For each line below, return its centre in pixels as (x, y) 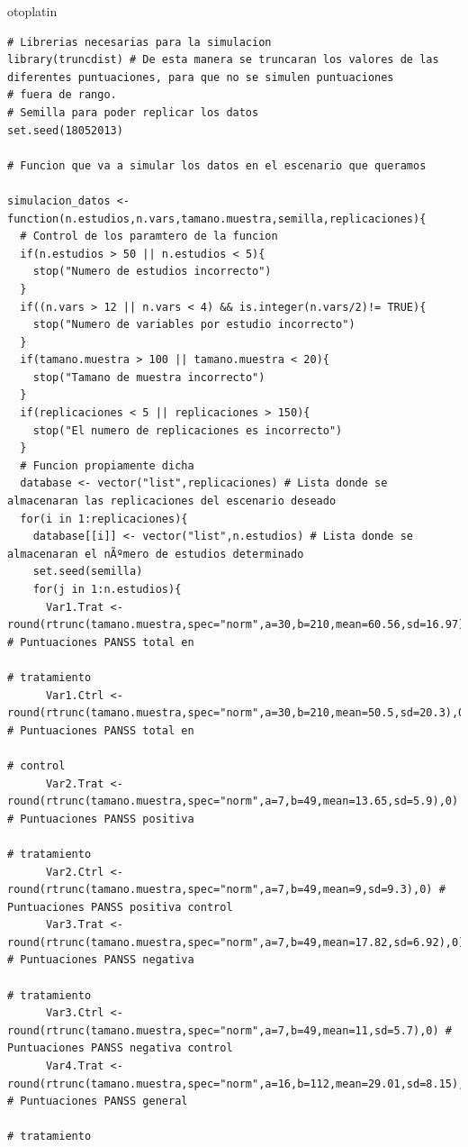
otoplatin (32, 11)
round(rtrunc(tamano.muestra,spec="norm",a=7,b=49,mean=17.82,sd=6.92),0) (236, 942)
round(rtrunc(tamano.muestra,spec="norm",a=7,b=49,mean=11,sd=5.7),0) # (229, 1030)
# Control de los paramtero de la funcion (149, 237)
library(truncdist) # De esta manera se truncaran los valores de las (223, 60)
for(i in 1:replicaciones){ (104, 519)
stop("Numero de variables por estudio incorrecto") (194, 325)
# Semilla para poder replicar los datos (133, 112)
